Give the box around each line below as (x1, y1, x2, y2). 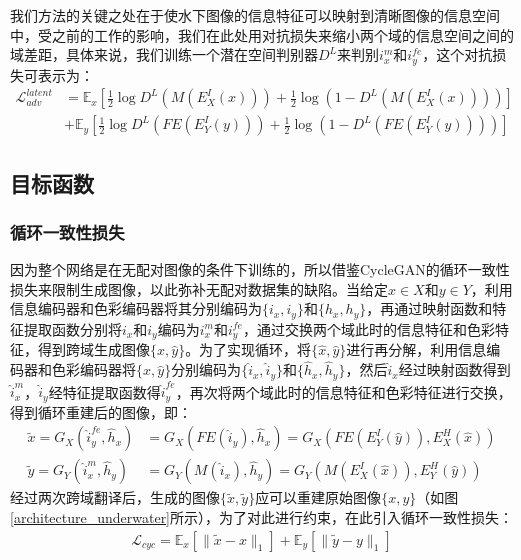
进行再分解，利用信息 (346, 339, 487, 360)
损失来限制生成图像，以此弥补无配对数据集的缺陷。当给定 (10, 278, 388, 299)
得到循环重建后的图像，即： (10, 401, 192, 422)
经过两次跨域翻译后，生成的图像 (10, 487, 220, 508)
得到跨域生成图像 (37, 339, 150, 360)
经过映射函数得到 (398, 359, 511, 380)
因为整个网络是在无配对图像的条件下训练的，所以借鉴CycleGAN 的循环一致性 (10, 259, 510, 280)
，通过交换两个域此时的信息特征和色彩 (242, 318, 495, 339)
